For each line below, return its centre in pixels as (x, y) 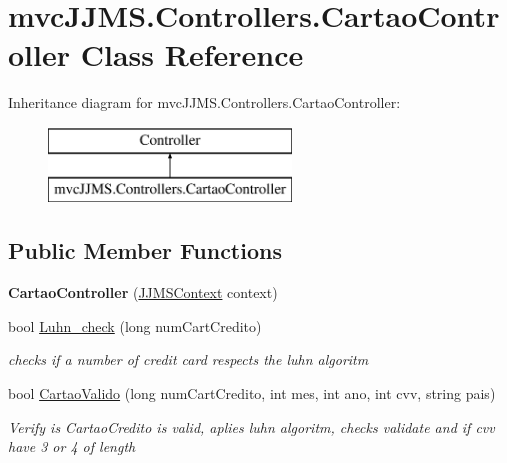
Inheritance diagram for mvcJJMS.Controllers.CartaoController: (204, 102)
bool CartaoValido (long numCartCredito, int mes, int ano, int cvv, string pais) (252, 393)
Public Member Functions (145, 250)
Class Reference (192, 54)
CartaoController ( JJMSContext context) (143, 292)
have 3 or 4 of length (72, 446)
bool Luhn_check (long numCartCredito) (135, 325)
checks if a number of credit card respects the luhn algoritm (188, 359)
